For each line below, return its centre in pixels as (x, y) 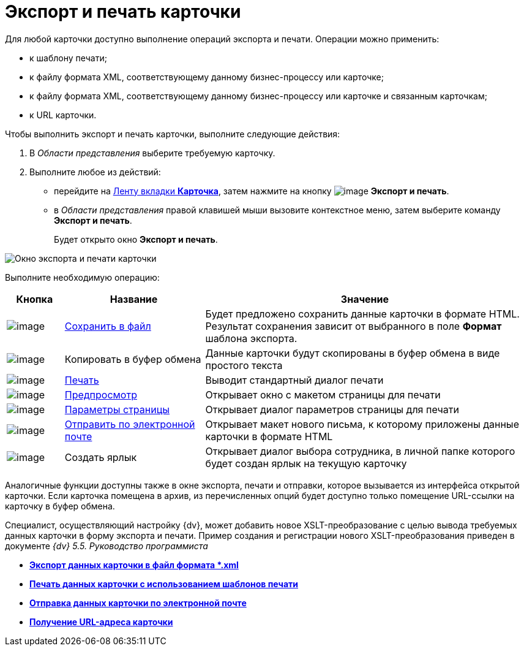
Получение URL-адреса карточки (101, 622)
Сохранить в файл (108, 326)
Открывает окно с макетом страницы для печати (323, 394)
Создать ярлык (101, 457)
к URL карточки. (63, 115)
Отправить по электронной (130, 424)
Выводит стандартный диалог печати (294, 380)
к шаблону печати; (68, 58)
